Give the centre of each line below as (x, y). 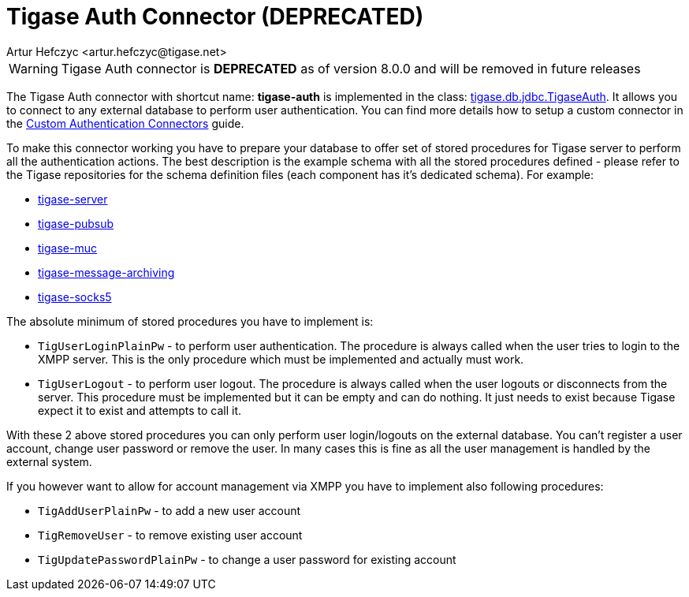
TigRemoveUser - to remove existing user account (170, 535)
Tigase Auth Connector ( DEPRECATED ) (215, 17)
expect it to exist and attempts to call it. (140, 410)
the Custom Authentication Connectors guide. (125, 123)
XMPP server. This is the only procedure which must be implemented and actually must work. (281, 359)
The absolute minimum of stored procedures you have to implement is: (190, 321)
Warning (34, 68)
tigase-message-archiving (106, 272)
